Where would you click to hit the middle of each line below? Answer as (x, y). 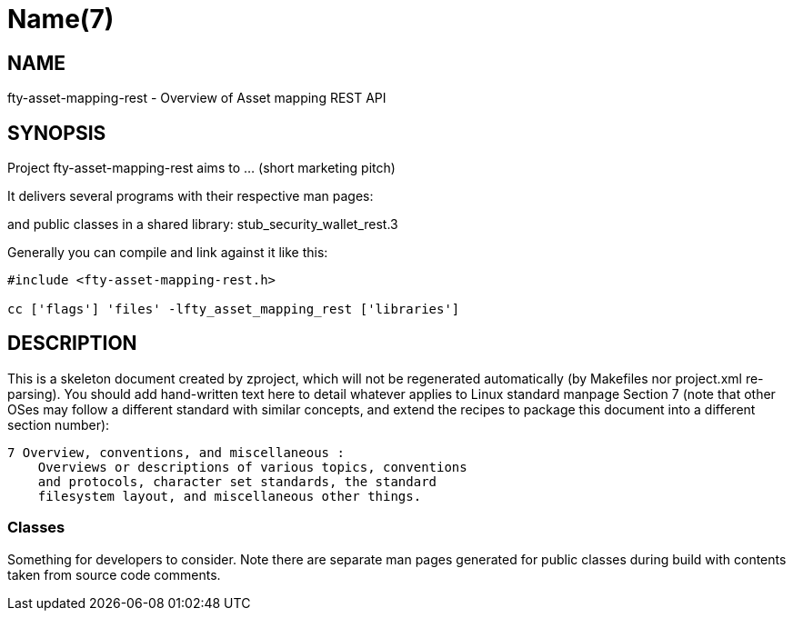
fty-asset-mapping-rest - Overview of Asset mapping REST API (197, 98)
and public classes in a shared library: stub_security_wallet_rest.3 (203, 224)
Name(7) (61, 19)
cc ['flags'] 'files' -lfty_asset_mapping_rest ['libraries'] (234, 309)
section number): (59, 424)
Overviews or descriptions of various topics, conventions (252, 467)
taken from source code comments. (114, 574)
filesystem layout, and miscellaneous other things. (230, 496)
